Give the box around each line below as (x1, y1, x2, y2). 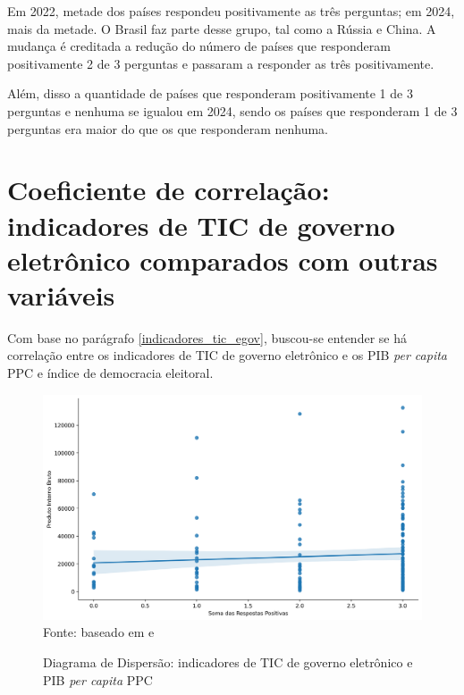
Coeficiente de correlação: (7, 172, 330, 208)
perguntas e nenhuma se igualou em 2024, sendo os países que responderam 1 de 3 (7, 101, 458, 120)
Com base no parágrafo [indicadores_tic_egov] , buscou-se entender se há (7, 328, 407, 347)
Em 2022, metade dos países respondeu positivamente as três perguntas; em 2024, (7, 2, 455, 20)
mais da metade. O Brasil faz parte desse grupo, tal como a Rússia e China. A (7, 19, 436, 38)
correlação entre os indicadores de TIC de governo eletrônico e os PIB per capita (7, 346, 447, 364)
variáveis (7, 276, 115, 313)
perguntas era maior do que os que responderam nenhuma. (7, 119, 328, 138)
